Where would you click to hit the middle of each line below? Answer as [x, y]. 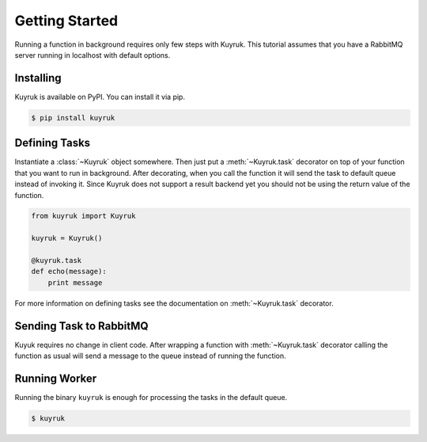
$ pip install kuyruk [73, 118]
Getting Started [66, 21]
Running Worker [56, 378]
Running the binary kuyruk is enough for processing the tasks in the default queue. [151, 398]
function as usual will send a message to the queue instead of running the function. [150, 356]
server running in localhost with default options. [93, 55]
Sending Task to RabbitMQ [82, 326]
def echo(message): [69, 272]
